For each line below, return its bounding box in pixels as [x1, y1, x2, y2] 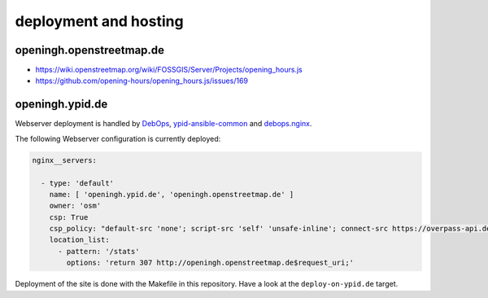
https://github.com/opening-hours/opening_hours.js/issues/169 [35, 76, 248, 85]
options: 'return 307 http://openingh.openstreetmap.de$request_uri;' [66, 258, 354, 268]
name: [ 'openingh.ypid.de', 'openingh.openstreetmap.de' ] [49, 190, 294, 199]
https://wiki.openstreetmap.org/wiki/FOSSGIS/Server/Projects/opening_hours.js [35, 65, 303, 75]
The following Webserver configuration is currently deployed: [15, 134, 221, 143]
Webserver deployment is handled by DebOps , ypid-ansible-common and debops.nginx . [15, 119, 312, 129]
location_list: [49, 235, 110, 244]
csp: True [49, 213, 89, 221]
